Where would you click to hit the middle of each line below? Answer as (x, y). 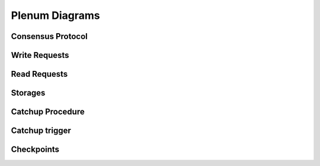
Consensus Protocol (49, 36)
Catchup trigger (41, 131)
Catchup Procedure (48, 112)
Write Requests (40, 55)
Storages (28, 93)
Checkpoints (35, 150)
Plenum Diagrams (55, 15)
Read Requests (39, 74)
